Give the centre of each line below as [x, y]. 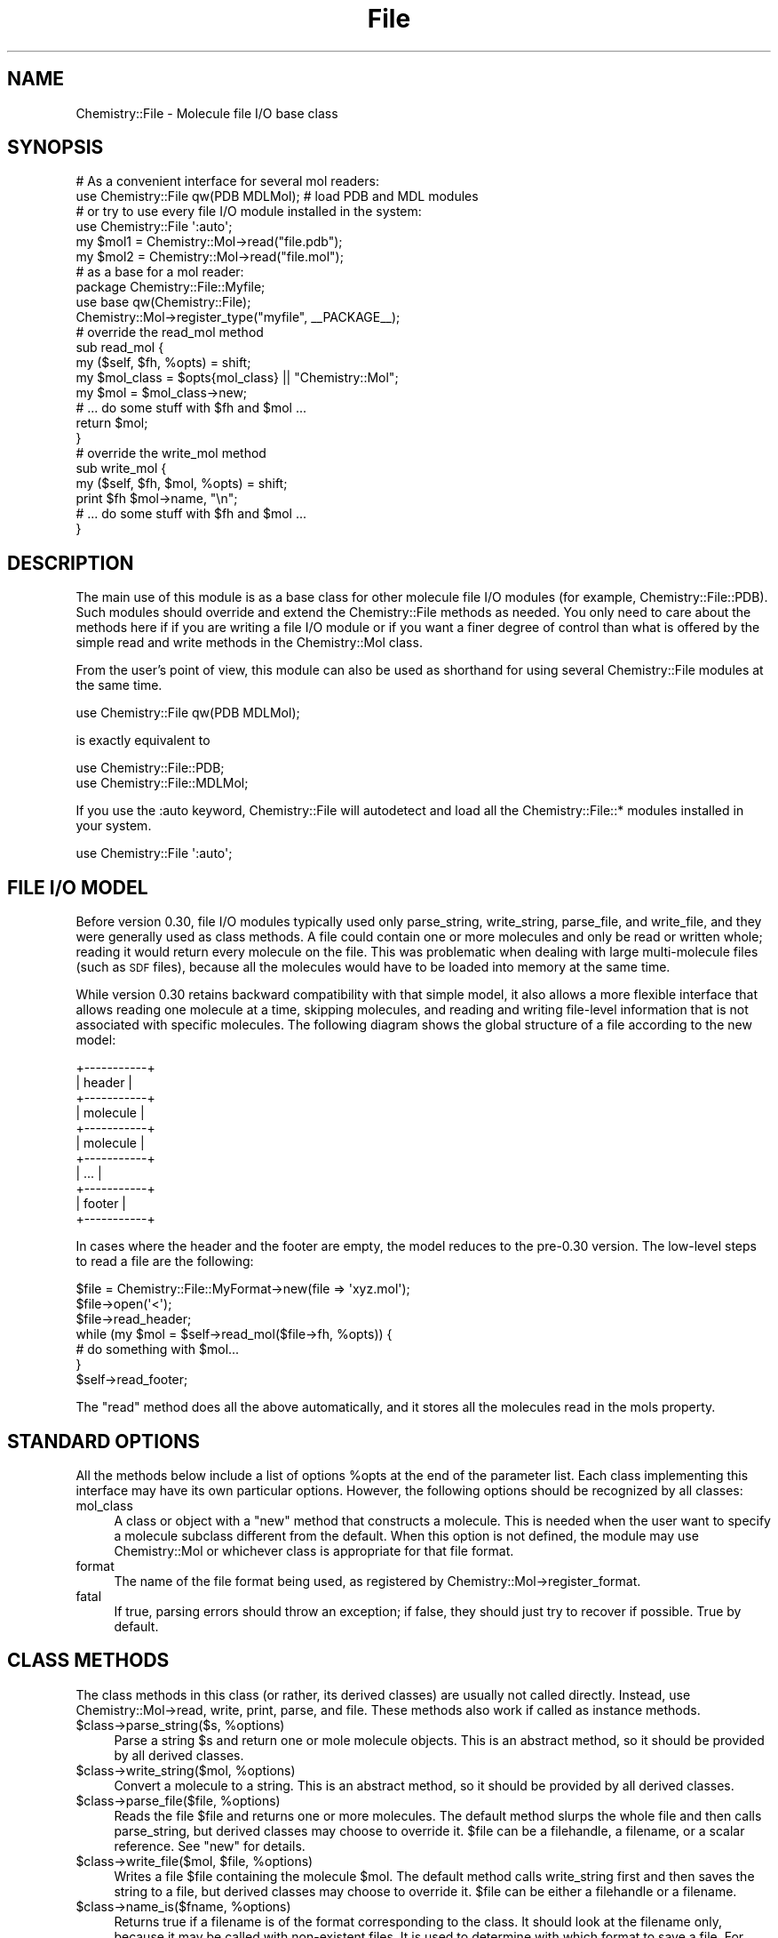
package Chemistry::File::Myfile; [171, 287]
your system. [114, 826]
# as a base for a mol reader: [160, 272]
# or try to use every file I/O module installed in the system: [249, 212]
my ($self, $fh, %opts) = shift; [163, 363]
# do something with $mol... [158, 1349]
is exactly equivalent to [143, 741]
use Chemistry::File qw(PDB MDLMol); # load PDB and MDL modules [277, 196]
